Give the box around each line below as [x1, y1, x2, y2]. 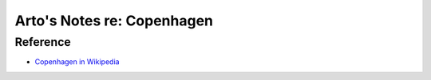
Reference [14, 35, 71, 49]
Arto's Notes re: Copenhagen [14, 12, 214, 29]
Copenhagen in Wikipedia [34, 57, 120, 67]
